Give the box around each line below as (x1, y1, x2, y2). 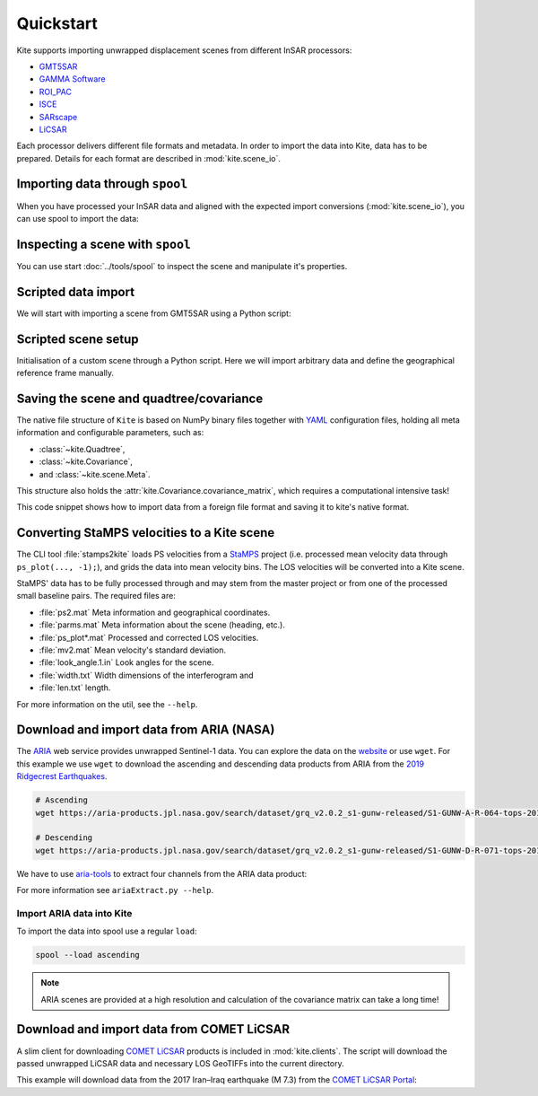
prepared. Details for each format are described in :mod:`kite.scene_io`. (16, 153, 282, 163)
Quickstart (16, 13, 99, 33)
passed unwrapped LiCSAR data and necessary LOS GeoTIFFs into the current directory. (16, 1057, 344, 1068)
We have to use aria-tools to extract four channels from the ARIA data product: (16, 868, 308, 879)
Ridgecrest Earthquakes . (16, 771, 108, 782)
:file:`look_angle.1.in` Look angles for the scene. (39, 657, 214, 668)
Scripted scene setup (16, 331, 139, 346)
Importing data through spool (16, 176, 188, 192)
